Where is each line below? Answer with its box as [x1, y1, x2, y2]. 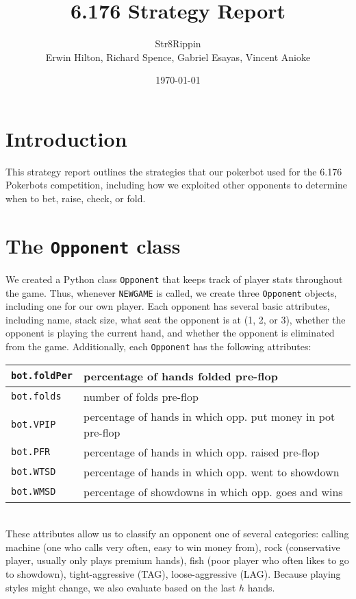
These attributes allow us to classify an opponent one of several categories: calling [5, 526, 349, 541]
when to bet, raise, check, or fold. [5, 191, 146, 206]
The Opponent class [5, 231, 181, 259]
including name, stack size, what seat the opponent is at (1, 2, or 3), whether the [5, 312, 346, 326]
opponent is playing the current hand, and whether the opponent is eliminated [5, 326, 335, 340]
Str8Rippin [155, 36, 201, 51]
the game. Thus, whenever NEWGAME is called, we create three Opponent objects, [5, 285, 338, 299]
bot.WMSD [11, 486, 56, 498]
